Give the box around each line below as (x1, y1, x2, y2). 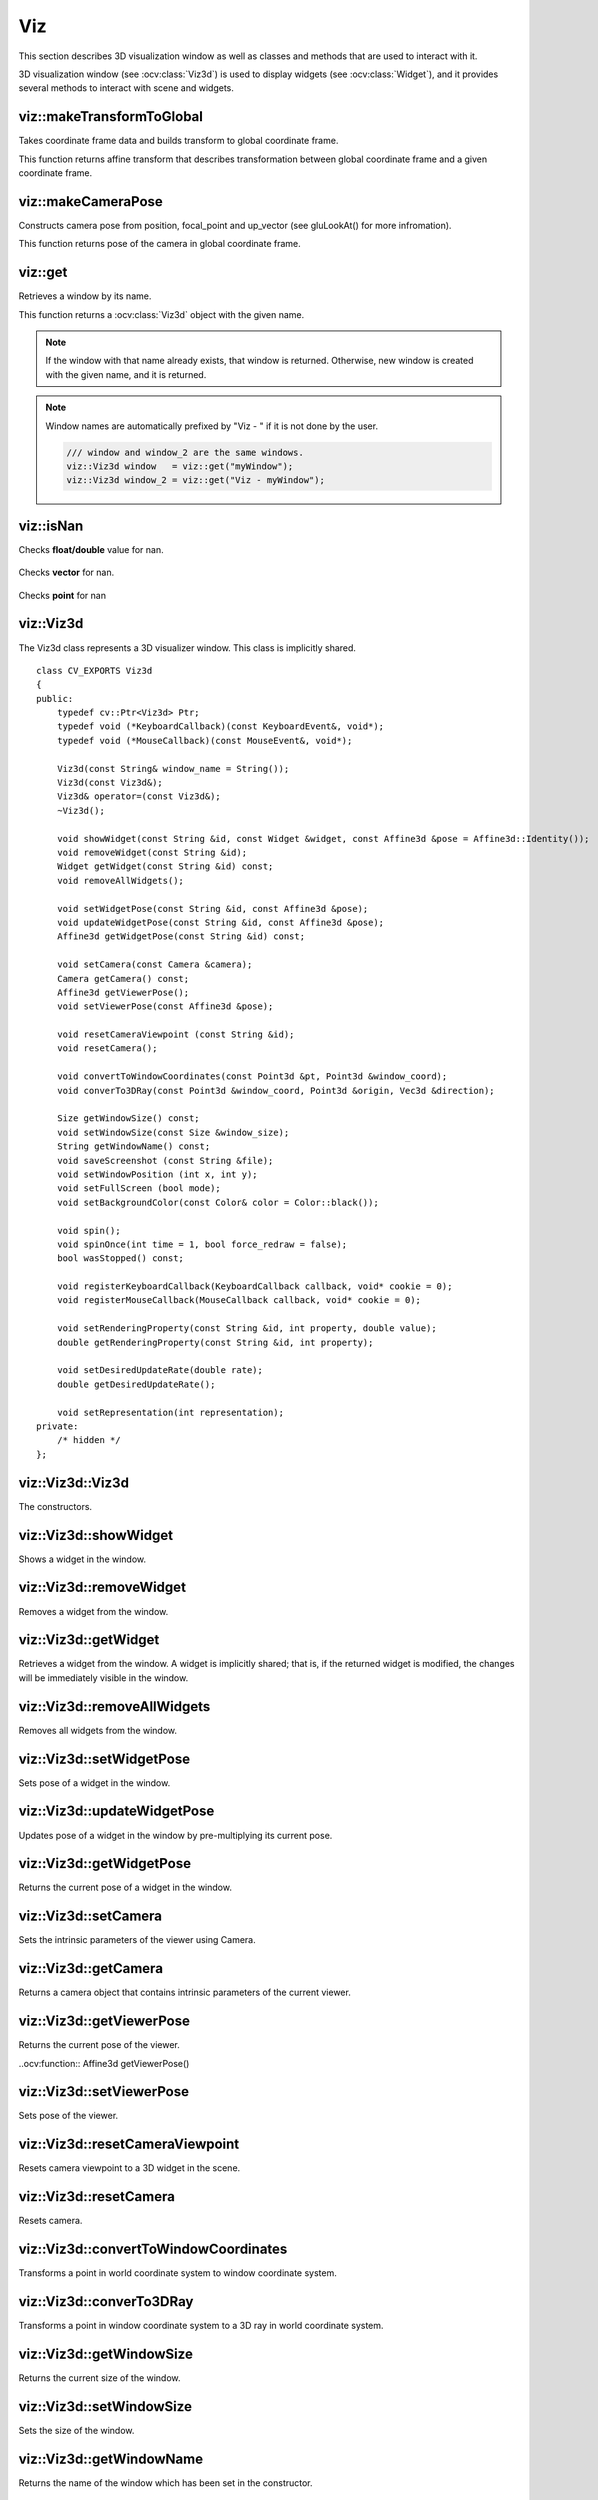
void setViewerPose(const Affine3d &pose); (56, 1001, 274, 1012)
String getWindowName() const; (56, 1141, 211, 1152)
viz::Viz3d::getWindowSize (18, 2345, 194, 2362)
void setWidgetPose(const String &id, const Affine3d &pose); (56, 903, 369, 914)
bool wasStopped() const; (56, 1253, 185, 1264)
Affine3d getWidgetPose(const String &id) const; (56, 931, 305, 942)
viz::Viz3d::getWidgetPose (18, 1855, 192, 1872)
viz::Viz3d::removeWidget (18, 1579, 187, 1596)
